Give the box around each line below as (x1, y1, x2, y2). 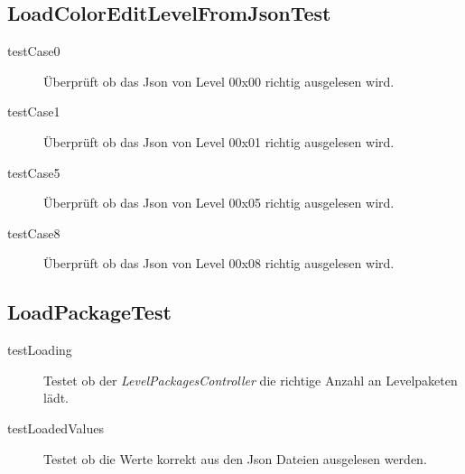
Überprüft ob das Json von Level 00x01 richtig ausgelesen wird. (43, 132, 395, 151)
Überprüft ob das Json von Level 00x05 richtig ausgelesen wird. (43, 193, 395, 212)
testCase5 (7, 163, 60, 181)
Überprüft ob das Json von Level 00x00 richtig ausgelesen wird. (43, 71, 395, 90)
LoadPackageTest (7, 298, 172, 326)
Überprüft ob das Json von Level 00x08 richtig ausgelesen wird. (43, 254, 395, 273)
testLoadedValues (7, 418, 104, 437)
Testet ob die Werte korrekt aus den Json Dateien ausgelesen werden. (43, 449, 427, 468)
